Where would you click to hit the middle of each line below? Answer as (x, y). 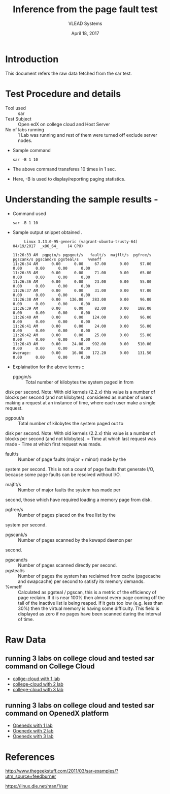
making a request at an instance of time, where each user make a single (80, 402)
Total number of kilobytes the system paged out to (71, 423)
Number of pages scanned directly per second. (67, 565)
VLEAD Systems (85, 23)
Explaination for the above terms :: (48, 367)
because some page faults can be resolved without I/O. (63, 475)
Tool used (16, 108)
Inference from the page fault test (85, 9)
